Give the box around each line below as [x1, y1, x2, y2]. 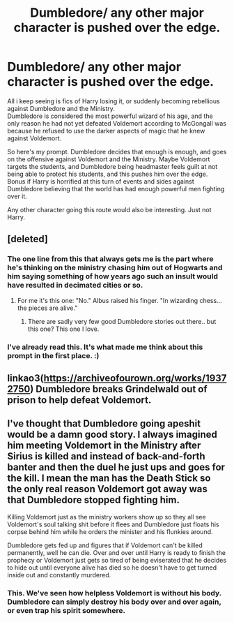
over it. [7, 192, 28, 200]
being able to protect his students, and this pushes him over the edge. [7, 170, 208, 178]
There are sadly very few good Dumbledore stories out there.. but [27, 317, 217, 325]
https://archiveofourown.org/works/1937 [43, 372, 227, 384]
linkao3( [7, 372, 44, 384]
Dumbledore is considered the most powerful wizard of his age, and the [7, 112, 214, 120]
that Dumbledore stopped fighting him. [7, 494, 180, 506]
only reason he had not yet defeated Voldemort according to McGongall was [7, 119, 226, 127]
